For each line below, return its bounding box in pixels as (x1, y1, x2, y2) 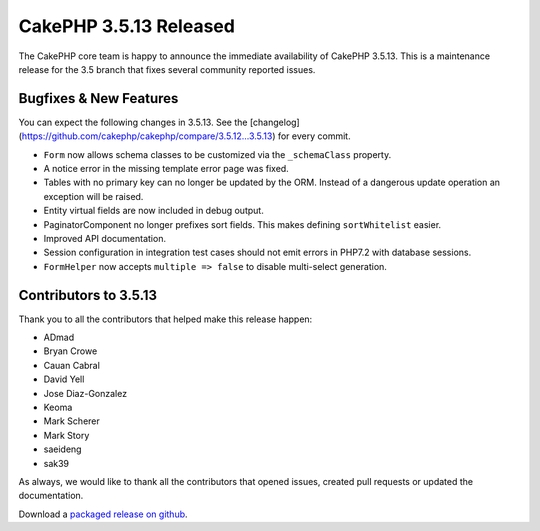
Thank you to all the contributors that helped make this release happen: (18, 313, 313, 325)
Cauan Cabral (43, 359, 100, 371)
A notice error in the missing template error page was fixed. (43, 163, 289, 175)
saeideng (43, 443, 82, 455)
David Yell (43, 373, 85, 385)
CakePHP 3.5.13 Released (18, 15, 235, 37)
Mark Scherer (43, 415, 100, 427)
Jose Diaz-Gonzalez (43, 387, 128, 399)
